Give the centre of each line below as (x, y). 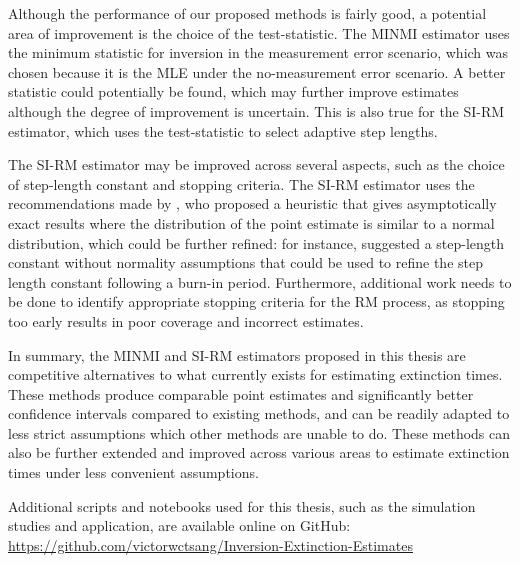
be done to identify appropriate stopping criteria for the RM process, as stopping (256, 301)
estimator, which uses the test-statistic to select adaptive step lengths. (223, 130)
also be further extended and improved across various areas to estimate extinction (259, 452)
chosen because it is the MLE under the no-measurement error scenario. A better (257, 71)
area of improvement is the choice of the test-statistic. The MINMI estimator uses (259, 32)
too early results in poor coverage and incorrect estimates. (186, 320)
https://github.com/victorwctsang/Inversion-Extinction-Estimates (210, 544)
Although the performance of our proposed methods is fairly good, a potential (247, 13)
